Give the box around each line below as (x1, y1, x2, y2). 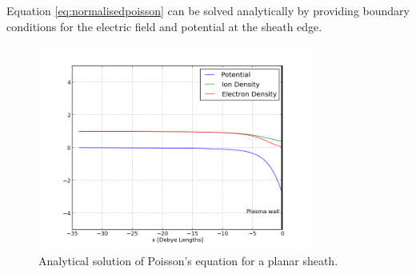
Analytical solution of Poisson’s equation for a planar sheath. (38, 252, 338, 269)
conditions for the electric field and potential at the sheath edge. (6, 18, 322, 34)
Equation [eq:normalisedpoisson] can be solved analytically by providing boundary (6, 2, 410, 18)
